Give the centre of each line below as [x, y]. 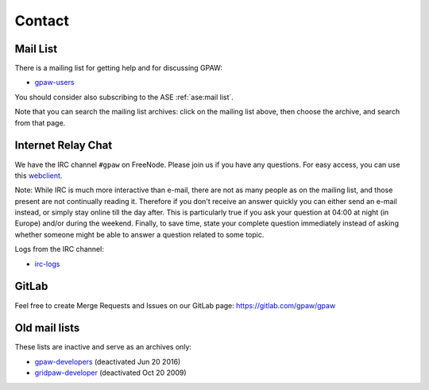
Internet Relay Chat [64, 146]
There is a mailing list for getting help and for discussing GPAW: [118, 68]
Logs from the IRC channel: [60, 249]
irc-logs [47, 264]
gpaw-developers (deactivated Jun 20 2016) [108, 361]
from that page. [40, 122]
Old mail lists [47, 328]
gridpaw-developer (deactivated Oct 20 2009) [110, 373]
